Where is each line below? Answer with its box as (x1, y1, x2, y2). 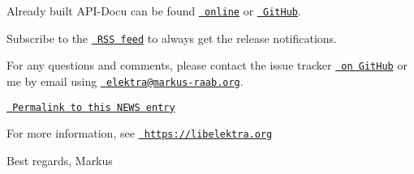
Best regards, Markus (6, 151, 113, 168)
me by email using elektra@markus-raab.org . (6, 72, 244, 89)
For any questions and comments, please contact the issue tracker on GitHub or (6, 57, 408, 74)
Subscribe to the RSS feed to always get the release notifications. (6, 29, 338, 46)
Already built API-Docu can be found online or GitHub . (6, 2, 301, 19)
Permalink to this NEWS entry (12, 101, 175, 113)
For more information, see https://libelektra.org (6, 125, 273, 142)
